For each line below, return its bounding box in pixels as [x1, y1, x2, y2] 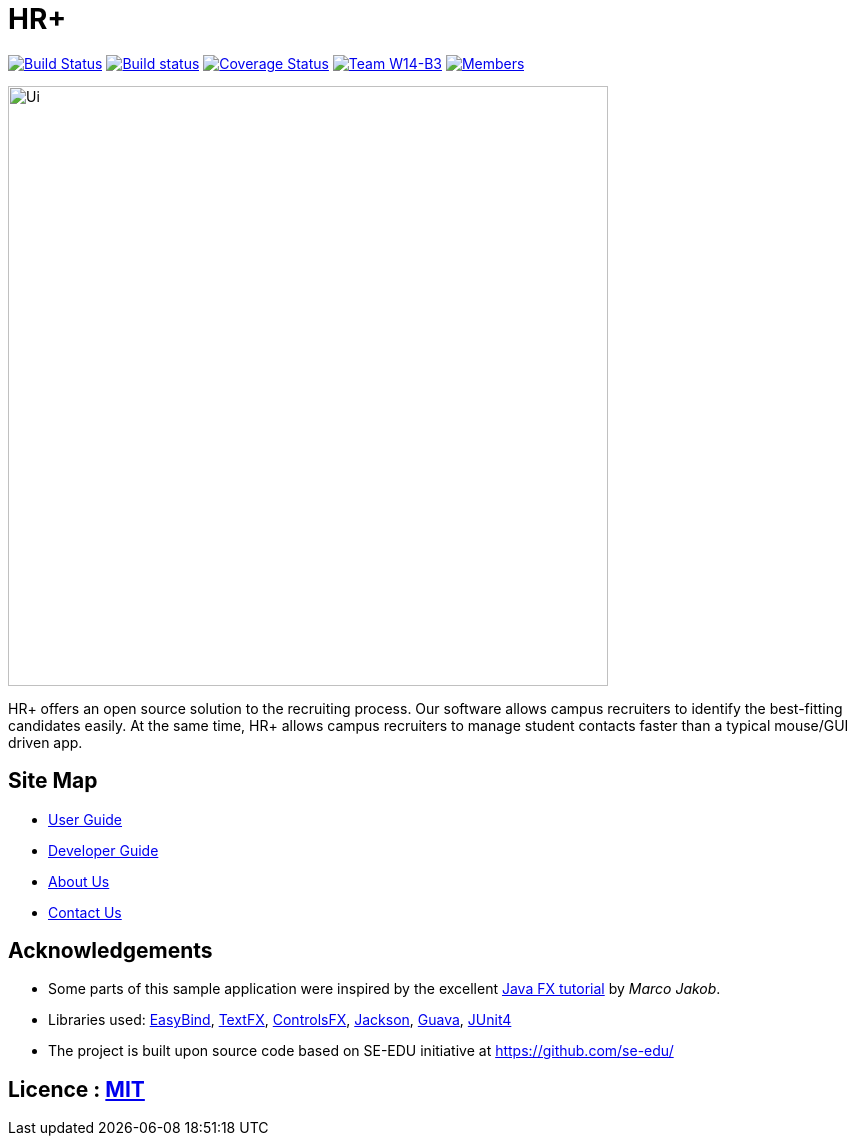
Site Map [8, 768, 98, 794]
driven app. [8, 733, 83, 751]
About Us [48, 872, 110, 890]
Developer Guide [48, 841, 159, 859]
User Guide [48, 810, 123, 828]
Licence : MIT [8, 1076, 145, 1102]
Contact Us [48, 903, 122, 921]
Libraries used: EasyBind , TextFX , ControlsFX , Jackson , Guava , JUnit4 [48, 1011, 512, 1029]
